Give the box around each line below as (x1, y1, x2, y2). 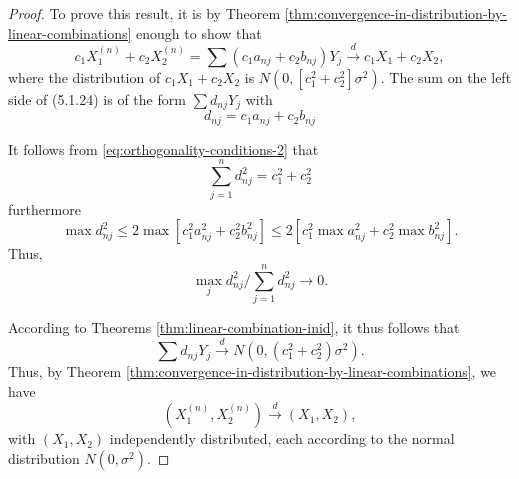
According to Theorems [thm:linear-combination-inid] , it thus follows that (8, 316, 460, 337)
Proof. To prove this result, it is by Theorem (8, 3, 281, 23)
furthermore (8, 198, 81, 219)
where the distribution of (8, 66, 161, 87)
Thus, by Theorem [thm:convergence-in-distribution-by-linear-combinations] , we (8, 361, 497, 382)
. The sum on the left (380, 66, 512, 87)
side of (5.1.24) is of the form (8, 88, 186, 109)
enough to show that (136, 22, 262, 43)
